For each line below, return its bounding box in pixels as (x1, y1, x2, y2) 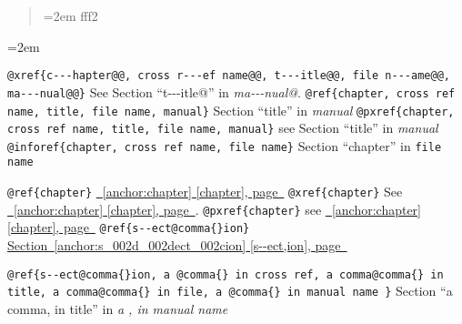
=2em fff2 (43, 6, 98, 25)
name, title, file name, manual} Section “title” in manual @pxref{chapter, (7, 100, 455, 119)
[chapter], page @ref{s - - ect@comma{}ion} (7, 218, 250, 237)
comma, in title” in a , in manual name (7, 299, 228, 318)
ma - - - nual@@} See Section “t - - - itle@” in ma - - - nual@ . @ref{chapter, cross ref (7, 82, 456, 101)
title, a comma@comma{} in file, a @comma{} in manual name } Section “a (7, 281, 453, 300)
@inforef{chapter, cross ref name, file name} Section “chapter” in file (7, 136, 442, 155)
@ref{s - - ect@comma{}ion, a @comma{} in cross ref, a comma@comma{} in (7, 268, 444, 281)
